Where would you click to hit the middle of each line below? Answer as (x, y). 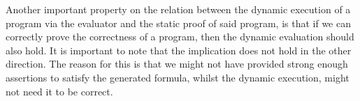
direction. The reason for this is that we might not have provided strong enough (177, 64)
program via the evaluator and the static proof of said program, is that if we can (178, 23)
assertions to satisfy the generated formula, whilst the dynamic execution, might (178, 77)
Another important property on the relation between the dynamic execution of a (178, 9)
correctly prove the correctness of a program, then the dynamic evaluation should (180, 37)
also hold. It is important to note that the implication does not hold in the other (179, 50)
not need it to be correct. (59, 91)
